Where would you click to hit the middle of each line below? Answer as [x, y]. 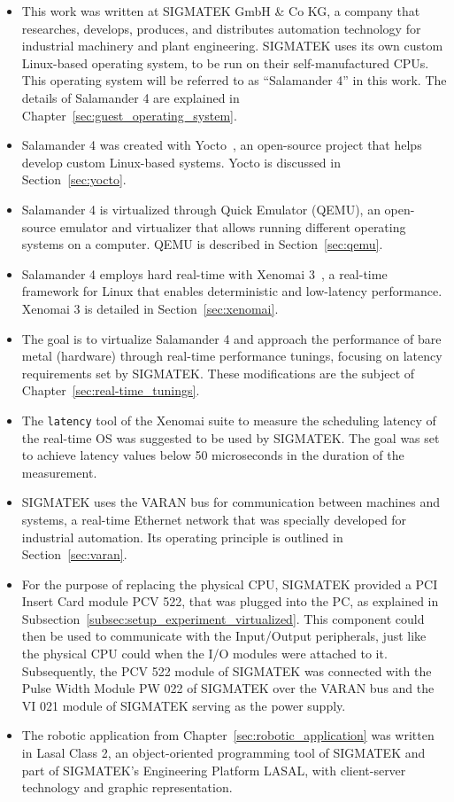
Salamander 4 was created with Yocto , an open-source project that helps [222, 145]
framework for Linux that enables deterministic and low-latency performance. [232, 291]
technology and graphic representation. [127, 787]
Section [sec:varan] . [74, 554]
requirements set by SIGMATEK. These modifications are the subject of [218, 373]
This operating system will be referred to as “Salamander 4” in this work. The [234, 80]
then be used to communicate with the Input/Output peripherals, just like [224, 636]
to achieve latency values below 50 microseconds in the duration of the [213, 455]
